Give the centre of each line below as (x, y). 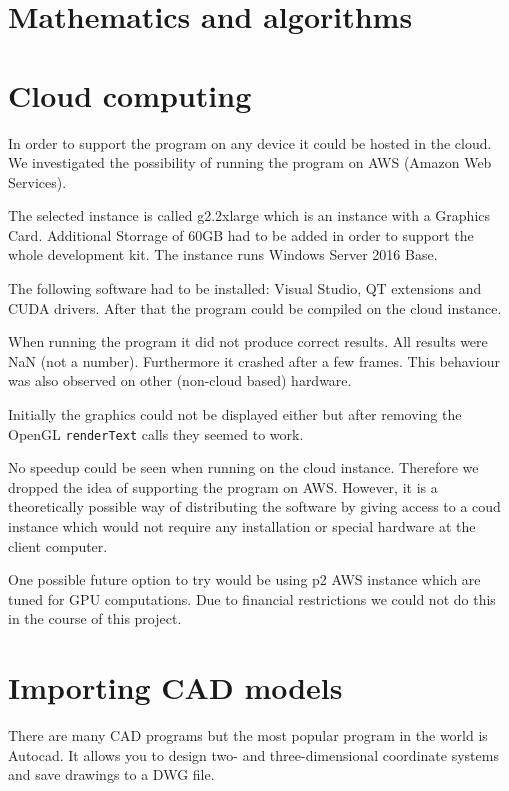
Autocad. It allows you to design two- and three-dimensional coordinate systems (253, 754)
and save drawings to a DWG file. (111, 774)
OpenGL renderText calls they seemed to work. (156, 433)
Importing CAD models (175, 687)
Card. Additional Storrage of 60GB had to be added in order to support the (241, 234)
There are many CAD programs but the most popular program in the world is (248, 735)
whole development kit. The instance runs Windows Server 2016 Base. (223, 254)
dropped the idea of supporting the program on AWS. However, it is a (223, 486)
